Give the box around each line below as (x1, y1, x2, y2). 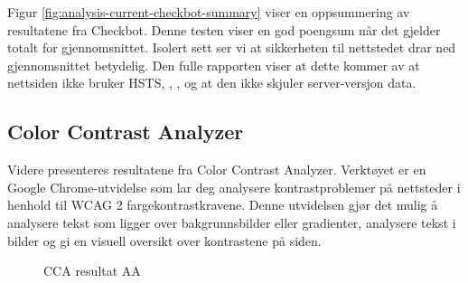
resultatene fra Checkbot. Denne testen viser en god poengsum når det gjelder (7, 20, 441, 39)
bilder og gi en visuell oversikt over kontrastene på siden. (7, 231, 322, 250)
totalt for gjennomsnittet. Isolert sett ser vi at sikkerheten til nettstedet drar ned (7, 38, 456, 57)
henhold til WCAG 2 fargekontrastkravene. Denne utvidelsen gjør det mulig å (7, 195, 438, 214)
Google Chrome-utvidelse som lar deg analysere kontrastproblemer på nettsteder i (7, 177, 461, 196)
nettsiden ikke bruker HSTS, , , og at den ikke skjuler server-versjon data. (7, 73, 417, 92)
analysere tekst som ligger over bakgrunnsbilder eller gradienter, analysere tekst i (7, 212, 456, 231)
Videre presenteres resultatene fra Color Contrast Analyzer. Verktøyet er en (7, 160, 426, 179)
